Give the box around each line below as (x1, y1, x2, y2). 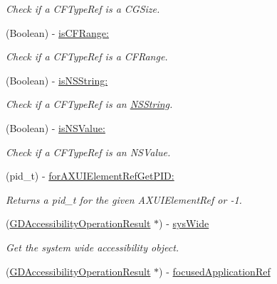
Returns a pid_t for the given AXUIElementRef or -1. (6, 192, 242, 207)
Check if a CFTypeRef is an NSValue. (6, 144, 171, 159)
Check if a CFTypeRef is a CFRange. (6, 49, 168, 64)
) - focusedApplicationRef (159, 263, 271, 278)
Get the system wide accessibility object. (6, 239, 179, 254)
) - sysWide (159, 216, 209, 231)
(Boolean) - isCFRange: (6, 25, 109, 40)
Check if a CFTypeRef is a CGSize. (6, 1, 160, 16)
